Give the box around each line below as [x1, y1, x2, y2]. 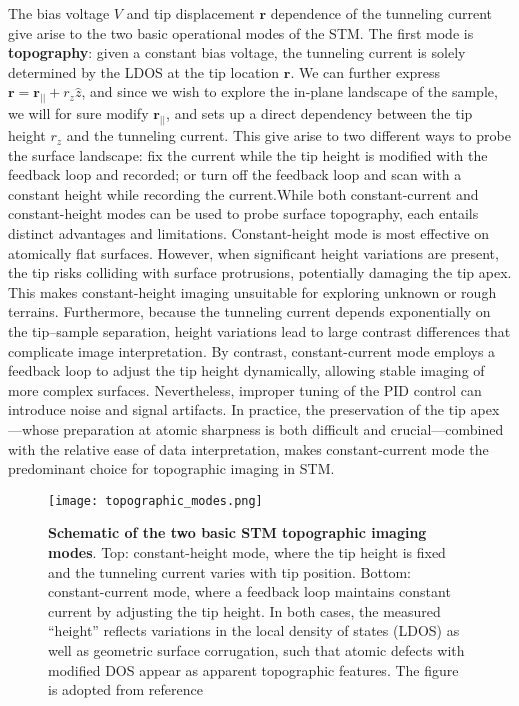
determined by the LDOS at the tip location [8, 61, 280, 82]
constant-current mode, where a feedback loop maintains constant [48, 581, 451, 602]
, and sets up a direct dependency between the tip [166, 103, 473, 124]
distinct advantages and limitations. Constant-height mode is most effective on [8, 223, 490, 244]
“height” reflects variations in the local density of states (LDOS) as [48, 620, 460, 641]
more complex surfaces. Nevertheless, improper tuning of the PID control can [8, 379, 482, 400]
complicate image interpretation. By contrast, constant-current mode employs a [8, 340, 496, 361]
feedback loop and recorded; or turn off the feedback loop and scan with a [8, 164, 462, 185]
